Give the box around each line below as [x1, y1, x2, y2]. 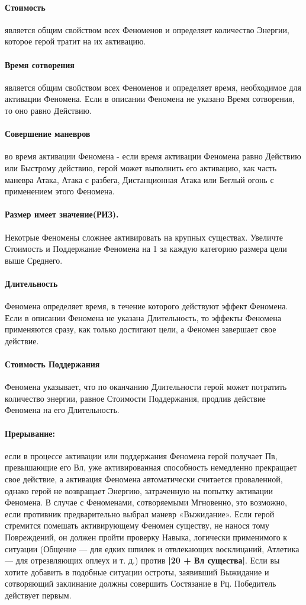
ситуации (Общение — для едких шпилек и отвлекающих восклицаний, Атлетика [5, 542, 299, 555]
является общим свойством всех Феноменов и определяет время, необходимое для [5, 81, 301, 93]
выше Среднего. [5, 254, 63, 266]
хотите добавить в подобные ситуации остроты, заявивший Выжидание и [5, 565, 269, 578]
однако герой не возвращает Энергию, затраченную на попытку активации [5, 484, 273, 497]
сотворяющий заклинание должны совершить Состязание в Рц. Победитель [5, 577, 276, 590]
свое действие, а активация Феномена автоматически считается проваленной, [5, 473, 283, 485]
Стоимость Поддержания [5, 358, 100, 370]
